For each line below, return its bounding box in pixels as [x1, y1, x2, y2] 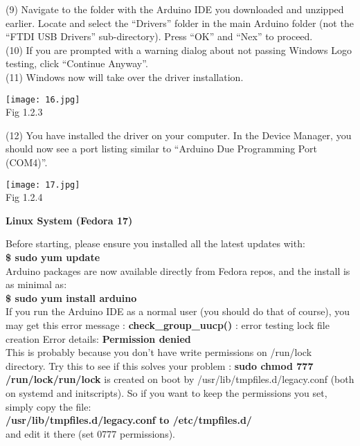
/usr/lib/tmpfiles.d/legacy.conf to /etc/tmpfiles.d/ [6, 413, 252, 427]
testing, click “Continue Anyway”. [6, 56, 148, 71]
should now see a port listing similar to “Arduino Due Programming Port [6, 141, 317, 156]
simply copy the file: [6, 399, 91, 413]
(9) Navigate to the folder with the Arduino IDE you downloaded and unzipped [6, 2, 344, 16]
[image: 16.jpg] [6, 94, 80, 105]
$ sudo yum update [6, 250, 100, 265]
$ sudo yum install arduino [6, 290, 137, 305]
